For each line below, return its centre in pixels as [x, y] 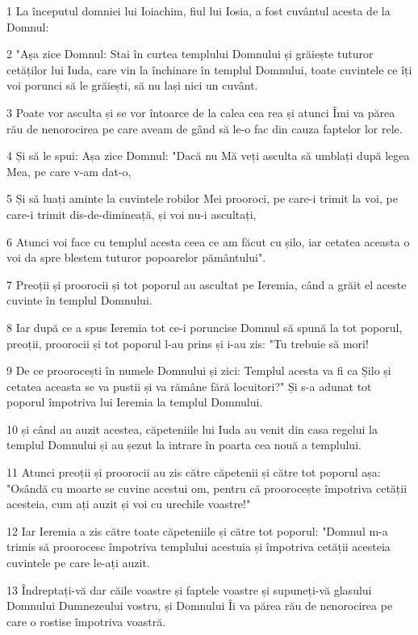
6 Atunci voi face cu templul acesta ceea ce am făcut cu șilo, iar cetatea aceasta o [208, 241]
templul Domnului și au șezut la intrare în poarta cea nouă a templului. [184, 445]
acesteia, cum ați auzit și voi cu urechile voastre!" [129, 504]
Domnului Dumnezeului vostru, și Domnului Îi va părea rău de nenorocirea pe [200, 606]
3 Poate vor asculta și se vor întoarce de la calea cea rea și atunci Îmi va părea [201, 112]
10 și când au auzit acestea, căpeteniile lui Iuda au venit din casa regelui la [192, 429]
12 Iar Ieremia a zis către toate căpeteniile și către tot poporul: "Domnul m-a [197, 530]
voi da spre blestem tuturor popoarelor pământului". [136, 257]
